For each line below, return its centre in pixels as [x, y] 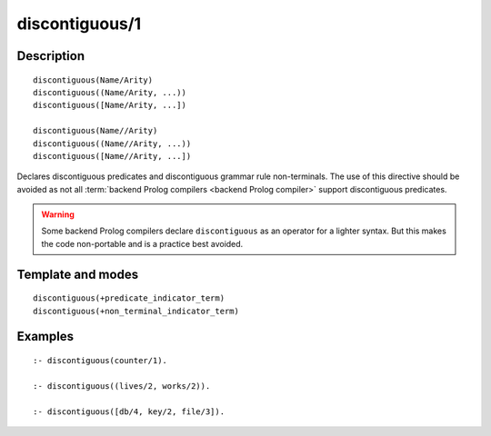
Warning [58, 214]
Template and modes [78, 274]
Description [51, 56]
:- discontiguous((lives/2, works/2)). [122, 386]
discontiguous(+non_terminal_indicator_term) [136, 311]
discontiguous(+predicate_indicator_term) [129, 298]
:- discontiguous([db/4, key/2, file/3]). [129, 411]
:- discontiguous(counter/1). [100, 361]
